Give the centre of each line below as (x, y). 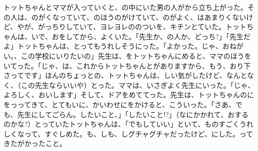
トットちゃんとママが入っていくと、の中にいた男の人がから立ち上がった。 (126, 7)
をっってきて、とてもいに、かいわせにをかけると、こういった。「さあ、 (120, 104)
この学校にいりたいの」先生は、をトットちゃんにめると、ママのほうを (136, 55)
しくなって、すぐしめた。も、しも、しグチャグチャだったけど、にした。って (129, 133)
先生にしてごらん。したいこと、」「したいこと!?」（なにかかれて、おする (133, 114)
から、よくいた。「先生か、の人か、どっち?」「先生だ (165, 36)
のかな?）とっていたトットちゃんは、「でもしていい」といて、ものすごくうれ (129, 124)
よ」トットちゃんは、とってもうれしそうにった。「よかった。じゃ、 (113, 46)
